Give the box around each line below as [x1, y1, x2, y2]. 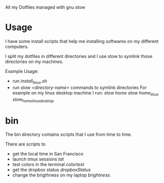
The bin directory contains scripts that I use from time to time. [5, 131, 132, 137]
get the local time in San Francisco [12, 151, 84, 157]
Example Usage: [5, 68, 39, 74]
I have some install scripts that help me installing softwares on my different [5, 38, 159, 44]
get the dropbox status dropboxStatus [12, 167, 91, 173]
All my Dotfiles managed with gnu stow [5, 4, 86, 10]
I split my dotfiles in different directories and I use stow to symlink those [5, 53, 153, 59]
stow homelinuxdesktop [12, 96, 54, 103]
